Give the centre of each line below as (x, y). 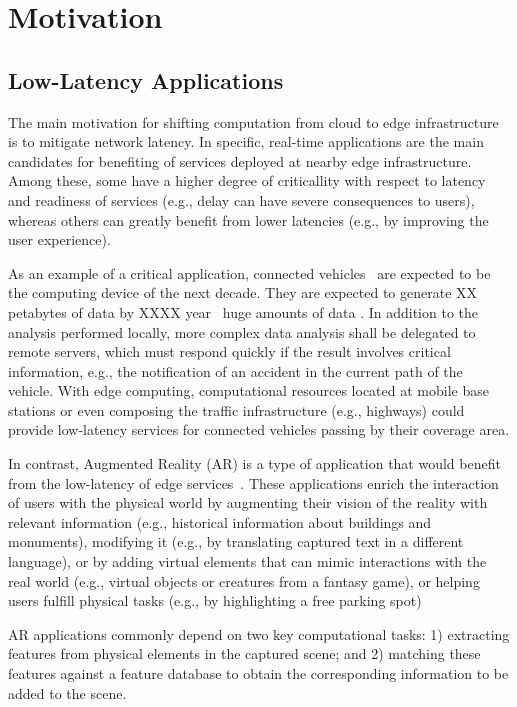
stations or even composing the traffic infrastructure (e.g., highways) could (236, 409)
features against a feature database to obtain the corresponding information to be (258, 673)
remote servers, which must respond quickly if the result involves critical (229, 351)
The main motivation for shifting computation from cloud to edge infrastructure (253, 121)
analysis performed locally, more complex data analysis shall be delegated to (242, 331)
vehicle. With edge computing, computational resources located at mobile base (248, 390)
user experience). (59, 239)
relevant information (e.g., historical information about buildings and (220, 521)
